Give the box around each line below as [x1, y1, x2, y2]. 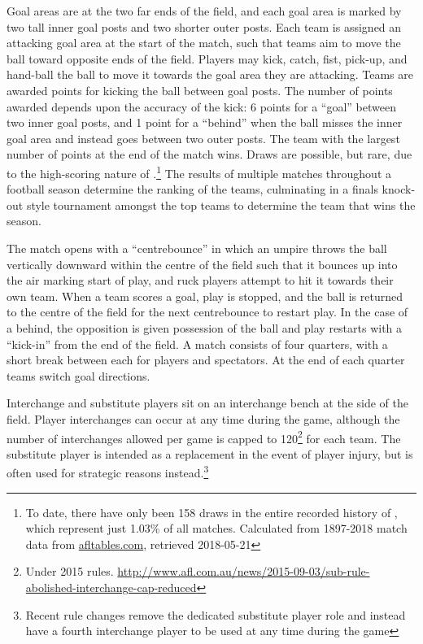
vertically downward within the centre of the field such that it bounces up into [7, 255, 398, 272]
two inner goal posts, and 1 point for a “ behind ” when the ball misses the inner [7, 114, 403, 131]
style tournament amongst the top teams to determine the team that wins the [26, 196, 416, 213]
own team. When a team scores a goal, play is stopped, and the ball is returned [7, 287, 403, 304]
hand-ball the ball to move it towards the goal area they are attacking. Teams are [7, 66, 413, 83]
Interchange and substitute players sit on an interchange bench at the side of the [7, 394, 408, 411]
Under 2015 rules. [25, 563, 114, 580]
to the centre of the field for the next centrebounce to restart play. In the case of [7, 303, 408, 320]
